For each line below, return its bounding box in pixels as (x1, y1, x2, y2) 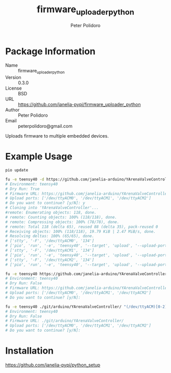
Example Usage (5, 151, 73, 163)
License (5, 85, 22, 91)
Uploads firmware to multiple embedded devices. (5, 133, 109, 139)
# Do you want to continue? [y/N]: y (5, 200, 85, 206)
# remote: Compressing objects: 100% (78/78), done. (5, 219, 120, 225)
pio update (5, 168, 28, 173)
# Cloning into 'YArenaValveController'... (5, 205, 99, 210)
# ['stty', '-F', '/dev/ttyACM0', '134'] (5, 238, 95, 244)
